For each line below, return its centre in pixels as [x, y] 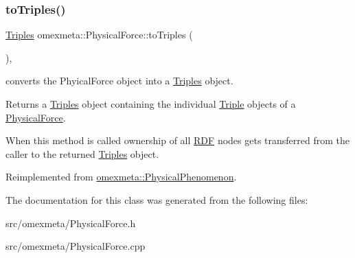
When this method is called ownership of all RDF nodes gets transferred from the [177, 140]
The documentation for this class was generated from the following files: [157, 199]
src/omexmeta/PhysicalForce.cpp [76, 246]
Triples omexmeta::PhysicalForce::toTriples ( [99, 35]
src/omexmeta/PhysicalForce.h [71, 223]
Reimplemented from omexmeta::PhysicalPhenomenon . [121, 177]
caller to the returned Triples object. [82, 153]
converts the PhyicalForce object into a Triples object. [119, 81]
